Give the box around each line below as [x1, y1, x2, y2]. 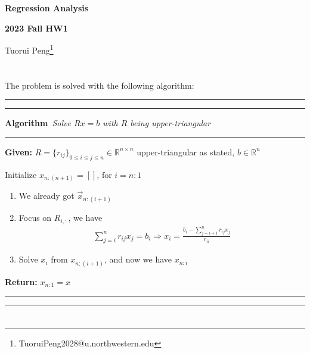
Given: [5, 145, 32, 158]
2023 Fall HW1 [5, 21, 68, 34]
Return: [5, 275, 38, 288]
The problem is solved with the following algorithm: [5, 79, 194, 91]
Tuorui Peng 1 [5, 42, 54, 56]
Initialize [5, 168, 37, 180]
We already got [18, 189, 75, 202]
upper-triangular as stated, [137, 145, 235, 158]
